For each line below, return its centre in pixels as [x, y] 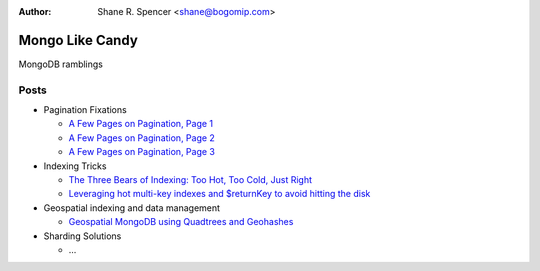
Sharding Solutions [82, 236]
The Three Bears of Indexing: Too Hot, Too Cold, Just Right [190, 179]
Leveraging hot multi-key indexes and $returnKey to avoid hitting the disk [219, 194]
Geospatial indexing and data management [131, 207]
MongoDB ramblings [61, 64]
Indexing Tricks [75, 166]
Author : [35, 11]
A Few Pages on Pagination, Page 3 [141, 152]
